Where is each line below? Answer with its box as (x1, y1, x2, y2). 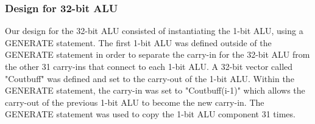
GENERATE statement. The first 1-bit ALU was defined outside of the (5, 36, 272, 49)
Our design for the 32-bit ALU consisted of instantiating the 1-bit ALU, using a (5, 24, 303, 37)
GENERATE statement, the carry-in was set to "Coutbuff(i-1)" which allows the (5, 84, 305, 97)
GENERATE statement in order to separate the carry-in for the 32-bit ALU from (5, 48, 310, 61)
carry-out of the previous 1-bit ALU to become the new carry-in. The (5, 95, 264, 108)
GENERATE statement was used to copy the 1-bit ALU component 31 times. (5, 108, 296, 120)
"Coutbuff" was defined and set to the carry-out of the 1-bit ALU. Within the (5, 72, 294, 84)
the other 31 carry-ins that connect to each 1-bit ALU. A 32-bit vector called (5, 60, 293, 72)
